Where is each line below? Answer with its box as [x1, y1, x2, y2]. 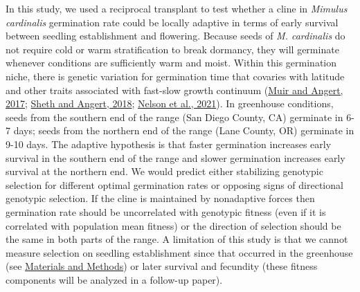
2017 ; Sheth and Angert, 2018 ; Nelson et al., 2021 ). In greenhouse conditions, [6, 96, 334, 111]
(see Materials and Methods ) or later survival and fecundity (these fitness [6, 259, 318, 273]
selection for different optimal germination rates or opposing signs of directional [6, 177, 343, 192]
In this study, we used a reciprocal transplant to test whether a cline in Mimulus [6, 1, 348, 15]
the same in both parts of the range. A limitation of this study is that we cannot [6, 232, 348, 246]
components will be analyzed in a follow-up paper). [6, 272, 223, 286]
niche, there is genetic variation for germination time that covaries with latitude [6, 69, 345, 83]
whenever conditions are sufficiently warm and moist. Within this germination [6, 55, 337, 70]
